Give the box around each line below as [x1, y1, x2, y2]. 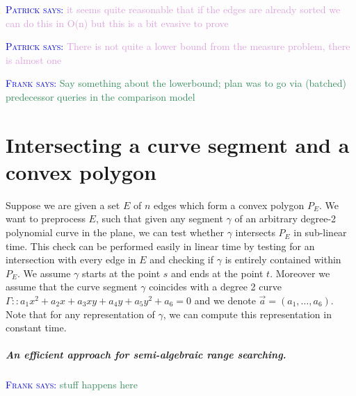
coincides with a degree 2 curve [149, 279, 282, 294]
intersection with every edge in [6, 252, 136, 267]
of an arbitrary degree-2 [234, 211, 337, 226]
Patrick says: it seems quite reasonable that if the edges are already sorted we [6, 2, 341, 16]
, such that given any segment [95, 211, 223, 226]
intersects [235, 225, 275, 240]
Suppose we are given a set [6, 197, 120, 212]
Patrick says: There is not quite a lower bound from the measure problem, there [6, 39, 350, 53]
